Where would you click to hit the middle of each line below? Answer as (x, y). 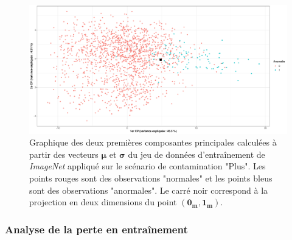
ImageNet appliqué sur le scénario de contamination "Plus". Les (148, 166)
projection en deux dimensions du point (103, 202)
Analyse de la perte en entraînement (96, 229)
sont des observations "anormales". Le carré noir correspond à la (149, 190)
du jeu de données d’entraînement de (196, 154)
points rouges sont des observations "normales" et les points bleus (151, 178)
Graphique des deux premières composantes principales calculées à (153, 142)
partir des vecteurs (64, 154)
